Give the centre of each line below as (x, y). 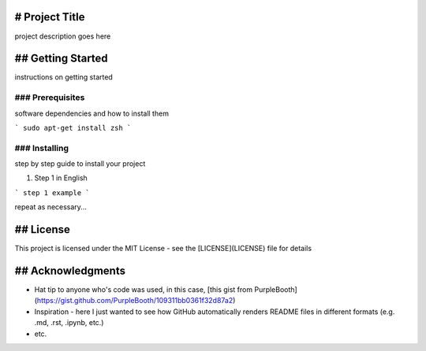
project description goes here (63, 36)
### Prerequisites (50, 98)
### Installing (42, 148)
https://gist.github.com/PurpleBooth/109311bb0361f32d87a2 (135, 301)
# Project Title (50, 17)
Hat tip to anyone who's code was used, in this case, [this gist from (143, 290)
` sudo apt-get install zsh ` (73, 127)
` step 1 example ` (52, 192)
